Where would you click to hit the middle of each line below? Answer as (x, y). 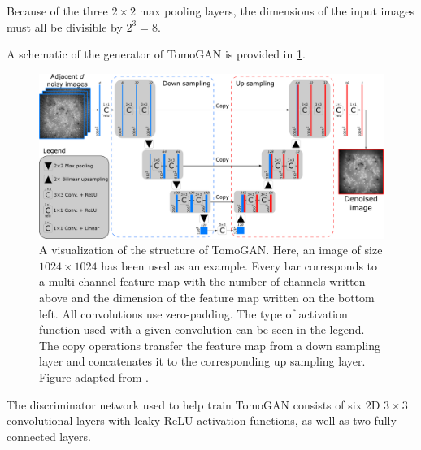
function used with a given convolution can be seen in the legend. (202, 329)
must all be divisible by (65, 26)
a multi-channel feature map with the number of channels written (202, 281)
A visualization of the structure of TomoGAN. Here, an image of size (211, 250)
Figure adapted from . (94, 377)
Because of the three (57, 11)
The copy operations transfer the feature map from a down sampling (210, 345)
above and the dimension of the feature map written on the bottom (207, 298)
